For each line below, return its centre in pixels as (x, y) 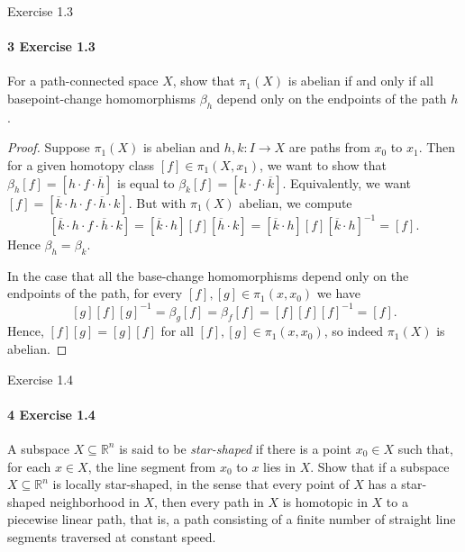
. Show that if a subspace (380, 466)
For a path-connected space (83, 81)
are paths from (329, 147)
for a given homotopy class (81, 164)
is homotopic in (325, 501)
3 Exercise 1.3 (51, 46)
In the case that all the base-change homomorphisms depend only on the (208, 275)
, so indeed (354, 331)
